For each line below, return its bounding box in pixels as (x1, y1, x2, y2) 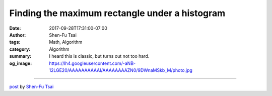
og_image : (9, 60, 32, 66)
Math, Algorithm (49, 39, 83, 45)
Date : (9, 25, 21, 31)
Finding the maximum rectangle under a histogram (9, 8, 226, 19)
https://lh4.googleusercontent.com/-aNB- (49, 60, 136, 66)
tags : (9, 39, 21, 45)
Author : (9, 32, 26, 38)
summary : (9, 53, 32, 59)
